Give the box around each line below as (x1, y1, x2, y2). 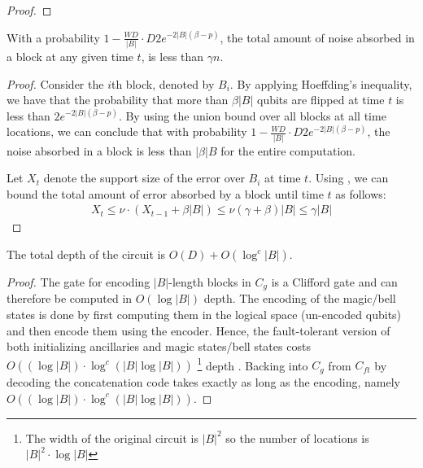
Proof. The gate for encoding (7, 273, 150, 290)
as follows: (335, 185, 386, 202)
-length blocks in (168, 273, 251, 290)
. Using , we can (308, 169, 389, 186)
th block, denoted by (111, 75, 215, 92)
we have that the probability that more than (7, 91, 229, 108)
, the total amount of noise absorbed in (220, 28, 415, 46)
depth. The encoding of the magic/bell (203, 290, 396, 307)
